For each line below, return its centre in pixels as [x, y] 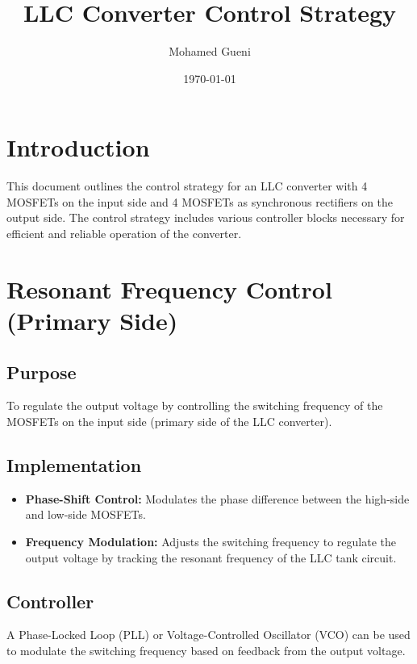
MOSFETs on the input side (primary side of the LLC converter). [169, 421]
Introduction [78, 147]
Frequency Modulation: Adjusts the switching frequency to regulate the [211, 541]
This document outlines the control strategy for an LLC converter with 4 [187, 186]
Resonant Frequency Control [169, 288]
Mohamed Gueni [210, 51]
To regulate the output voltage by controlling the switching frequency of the [195, 405]
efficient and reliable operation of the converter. [124, 234]
